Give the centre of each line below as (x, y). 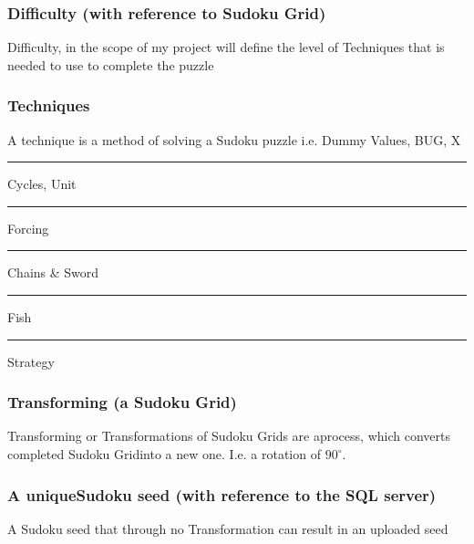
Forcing (28, 228)
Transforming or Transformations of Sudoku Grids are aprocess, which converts (229, 436)
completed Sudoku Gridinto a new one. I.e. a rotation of (164, 454)
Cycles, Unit (42, 184)
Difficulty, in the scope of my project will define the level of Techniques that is (226, 47)
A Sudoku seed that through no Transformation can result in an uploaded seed (228, 528)
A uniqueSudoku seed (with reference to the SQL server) (222, 494)
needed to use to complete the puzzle (111, 64)
